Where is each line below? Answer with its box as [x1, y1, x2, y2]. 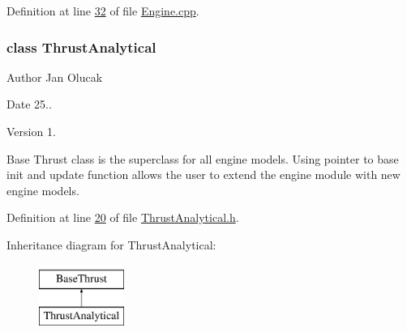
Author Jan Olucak [6, 68, 103, 85]
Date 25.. [6, 96, 52, 113]
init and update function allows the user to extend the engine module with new [6, 166, 401, 183]
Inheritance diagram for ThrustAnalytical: [6, 236, 216, 253]
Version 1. [6, 123, 56, 139]
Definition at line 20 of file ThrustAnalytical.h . [6, 209, 239, 226]
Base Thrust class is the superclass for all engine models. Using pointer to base [6, 150, 399, 167]
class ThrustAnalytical [6, 36, 156, 57]
